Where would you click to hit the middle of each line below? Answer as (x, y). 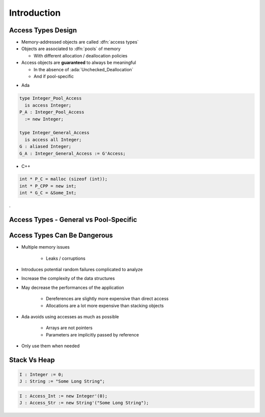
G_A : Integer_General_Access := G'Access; (73, 153)
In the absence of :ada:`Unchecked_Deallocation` (83, 69)
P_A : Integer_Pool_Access (52, 112)
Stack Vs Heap (32, 360)
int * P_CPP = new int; (48, 186)
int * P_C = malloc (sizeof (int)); (64, 179)
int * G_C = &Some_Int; (48, 193)
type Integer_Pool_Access (51, 98)
